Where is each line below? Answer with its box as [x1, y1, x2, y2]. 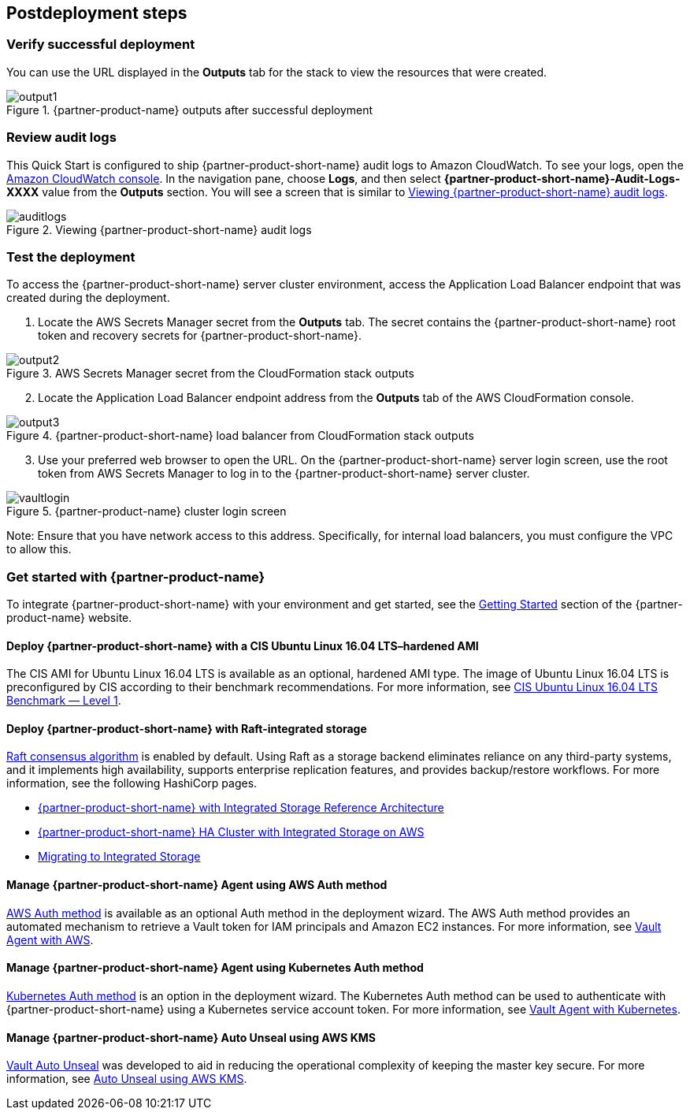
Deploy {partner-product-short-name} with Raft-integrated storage [6, 721, 367, 735]
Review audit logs [6, 129, 117, 146]
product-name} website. [6, 611, 132, 625]
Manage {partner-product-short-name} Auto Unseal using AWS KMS [6, 1030, 376, 1044]
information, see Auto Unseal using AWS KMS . [6, 1072, 247, 1086]
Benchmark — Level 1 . [6, 694, 121, 708]
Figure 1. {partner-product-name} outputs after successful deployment [6, 102, 373, 117]
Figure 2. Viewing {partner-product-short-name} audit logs [6, 222, 312, 236]
